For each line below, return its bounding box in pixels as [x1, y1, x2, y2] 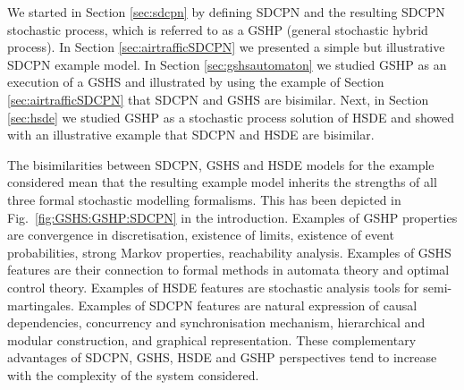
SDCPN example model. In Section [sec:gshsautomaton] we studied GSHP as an [7, 55, 447, 73]
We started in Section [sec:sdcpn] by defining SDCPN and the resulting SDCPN [7, 3, 445, 21]
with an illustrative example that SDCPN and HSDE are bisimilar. [7, 125, 375, 144]
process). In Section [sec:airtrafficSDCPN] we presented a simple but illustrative [7, 38, 445, 56]
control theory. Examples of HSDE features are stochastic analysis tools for [7, 277, 419, 296]
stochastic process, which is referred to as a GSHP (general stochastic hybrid [7, 20, 428, 38]
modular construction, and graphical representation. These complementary [7, 330, 417, 349]
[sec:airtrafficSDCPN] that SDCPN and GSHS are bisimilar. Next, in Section [7, 89, 429, 108]
